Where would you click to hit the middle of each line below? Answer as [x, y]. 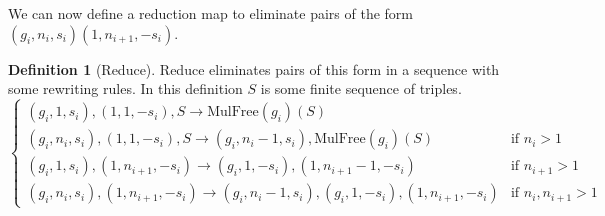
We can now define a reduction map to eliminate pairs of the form [211, 13]
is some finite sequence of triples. [361, 88]
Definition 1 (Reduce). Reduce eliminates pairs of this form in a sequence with [254, 68]
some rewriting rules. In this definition [125, 88]
